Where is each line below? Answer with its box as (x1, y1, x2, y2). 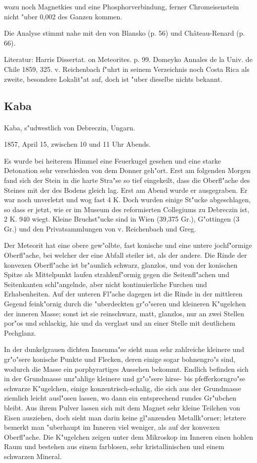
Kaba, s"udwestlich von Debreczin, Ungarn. (4, 122, 135, 132)
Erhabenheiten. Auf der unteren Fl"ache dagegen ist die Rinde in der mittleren (4, 289, 243, 299)
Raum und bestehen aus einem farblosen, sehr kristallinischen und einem (4, 441, 224, 452)
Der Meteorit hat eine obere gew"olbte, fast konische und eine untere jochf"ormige (4, 240, 252, 250)
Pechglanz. (4, 327, 36, 338)
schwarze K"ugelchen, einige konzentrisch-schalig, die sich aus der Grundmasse (4, 383, 241, 393)
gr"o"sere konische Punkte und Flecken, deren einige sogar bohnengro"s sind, (4, 354, 236, 364)
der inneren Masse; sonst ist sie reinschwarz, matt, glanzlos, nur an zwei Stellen (4, 308, 245, 318)
